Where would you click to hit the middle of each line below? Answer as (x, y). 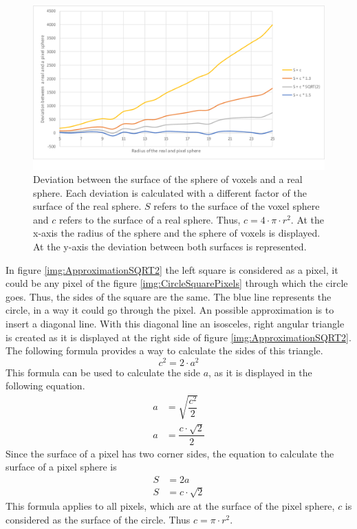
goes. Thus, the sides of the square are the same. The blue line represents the (169, 296)
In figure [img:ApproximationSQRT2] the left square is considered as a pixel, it (172, 269)
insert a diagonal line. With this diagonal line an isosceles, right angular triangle (175, 324)
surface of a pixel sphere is (61, 467)
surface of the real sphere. (87, 206)
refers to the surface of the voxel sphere (237, 206)
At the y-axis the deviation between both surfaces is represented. (170, 247)
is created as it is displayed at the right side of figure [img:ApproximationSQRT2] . (178, 337)
